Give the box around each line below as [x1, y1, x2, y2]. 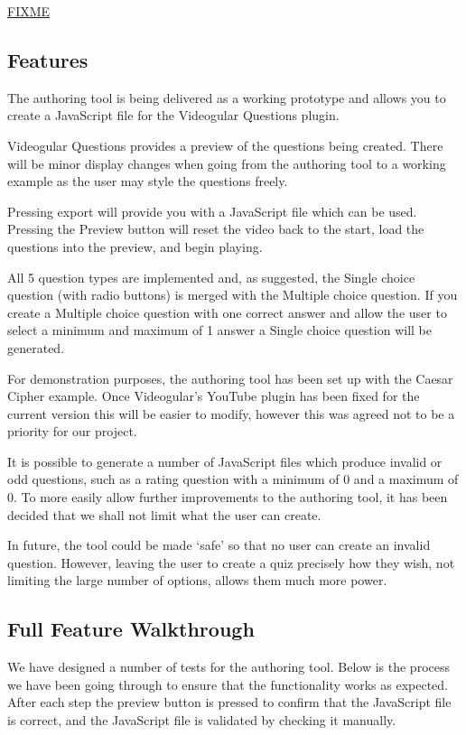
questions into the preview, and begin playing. [7, 237, 263, 256]
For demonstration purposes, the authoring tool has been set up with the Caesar [7, 368, 453, 387]
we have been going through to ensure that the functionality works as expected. [7, 675, 449, 693]
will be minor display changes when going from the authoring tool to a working [7, 154, 446, 172]
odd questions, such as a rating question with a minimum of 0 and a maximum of [7, 470, 459, 488]
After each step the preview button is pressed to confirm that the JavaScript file [7, 693, 452, 712]
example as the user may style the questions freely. [7, 172, 288, 191]
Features [7, 45, 89, 73]
